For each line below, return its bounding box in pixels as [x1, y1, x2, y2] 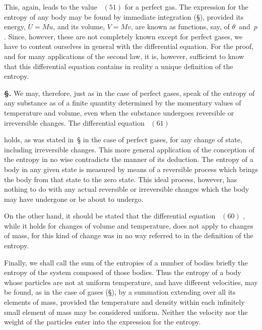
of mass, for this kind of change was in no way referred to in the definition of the [4, 230, 253, 241]
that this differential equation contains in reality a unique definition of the [4, 61, 233, 71]
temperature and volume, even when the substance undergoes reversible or [4, 107, 234, 118]
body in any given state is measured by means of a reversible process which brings [4, 163, 258, 174]
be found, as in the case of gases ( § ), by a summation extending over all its [4, 287, 236, 297]
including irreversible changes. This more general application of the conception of [4, 144, 255, 154]
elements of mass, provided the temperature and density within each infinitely [4, 297, 245, 307]
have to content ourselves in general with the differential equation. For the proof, [4, 41, 254, 51]
